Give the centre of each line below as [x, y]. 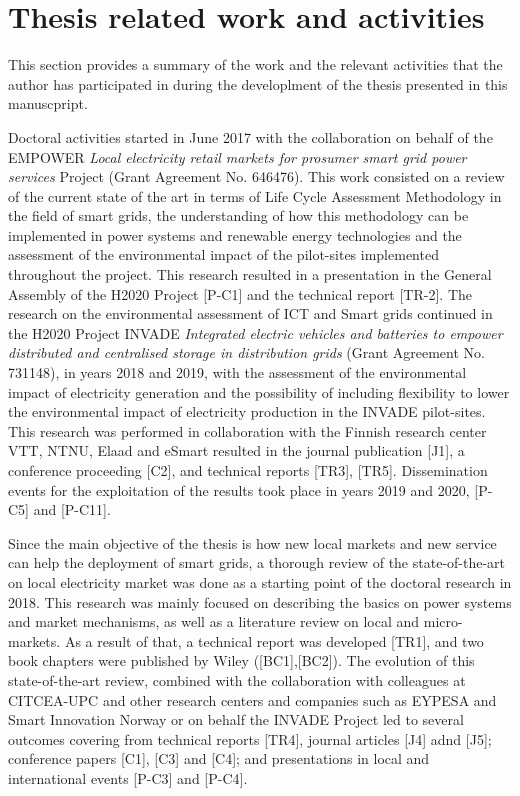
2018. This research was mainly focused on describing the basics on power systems [260, 601]
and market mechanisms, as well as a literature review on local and [214, 621]
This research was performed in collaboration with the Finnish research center [247, 430]
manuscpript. [48, 103]
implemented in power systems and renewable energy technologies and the [235, 234]
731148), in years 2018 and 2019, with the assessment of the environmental [237, 372]
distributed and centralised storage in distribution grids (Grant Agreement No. [246, 352]
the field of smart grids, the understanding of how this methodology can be [238, 215]
